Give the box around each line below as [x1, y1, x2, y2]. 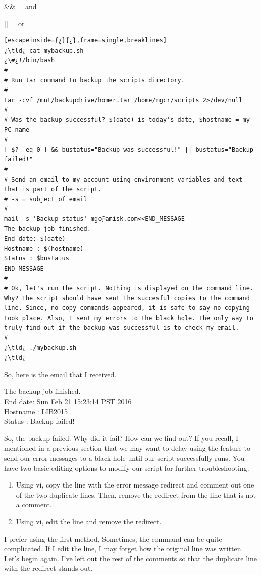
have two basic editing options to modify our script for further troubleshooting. [4, 462, 249, 473]
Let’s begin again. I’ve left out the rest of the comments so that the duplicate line [4, 553, 257, 563]
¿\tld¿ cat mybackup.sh [4, 47, 84, 54]
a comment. [16, 499, 52, 510]
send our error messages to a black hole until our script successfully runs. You [4, 452, 245, 463]
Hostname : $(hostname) [4, 245, 84, 252]
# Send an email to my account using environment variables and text [4, 175, 243, 183]
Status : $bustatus [4, 255, 69, 262]
